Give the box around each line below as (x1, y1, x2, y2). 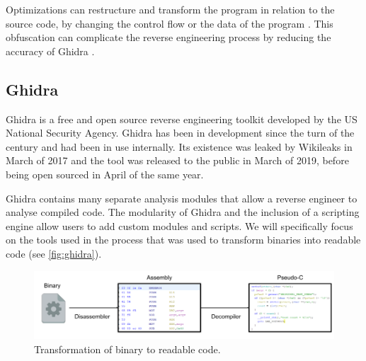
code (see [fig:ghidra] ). (6, 246, 102, 260)
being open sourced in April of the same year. (6, 166, 204, 181)
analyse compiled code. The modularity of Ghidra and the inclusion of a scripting (6, 205, 360, 219)
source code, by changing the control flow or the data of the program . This (6, 16, 333, 30)
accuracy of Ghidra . (6, 43, 95, 58)
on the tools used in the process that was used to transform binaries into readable (6, 232, 361, 247)
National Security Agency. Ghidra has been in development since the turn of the (6, 125, 355, 140)
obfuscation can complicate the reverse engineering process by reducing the (6, 30, 331, 45)
